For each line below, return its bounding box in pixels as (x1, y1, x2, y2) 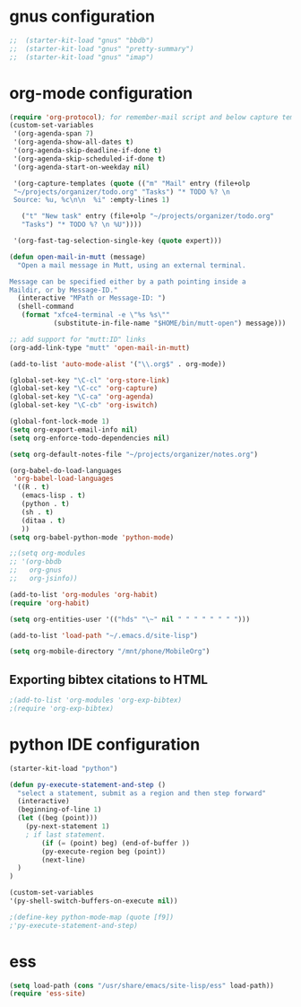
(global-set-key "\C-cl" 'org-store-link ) (9, 375, 170, 385)
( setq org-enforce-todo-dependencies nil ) (9, 433, 170, 442)
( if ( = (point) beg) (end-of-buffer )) (41, 838, 191, 847)
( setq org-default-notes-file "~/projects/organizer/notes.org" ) (9, 450, 258, 459)
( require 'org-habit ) (9, 599, 90, 608)
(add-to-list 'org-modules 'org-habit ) (9, 590, 159, 599)
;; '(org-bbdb (9, 557, 63, 566)
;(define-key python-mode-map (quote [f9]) (9, 913, 175, 922)
